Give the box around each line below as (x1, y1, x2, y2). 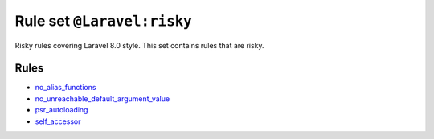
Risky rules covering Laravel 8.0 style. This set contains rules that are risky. (14, 40, 264, 50)
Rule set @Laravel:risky (14, 12, 192, 30)
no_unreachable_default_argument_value (35, 93, 170, 104)
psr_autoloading (35, 105, 88, 115)
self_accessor (35, 117, 81, 126)
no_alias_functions (35, 83, 96, 92)
